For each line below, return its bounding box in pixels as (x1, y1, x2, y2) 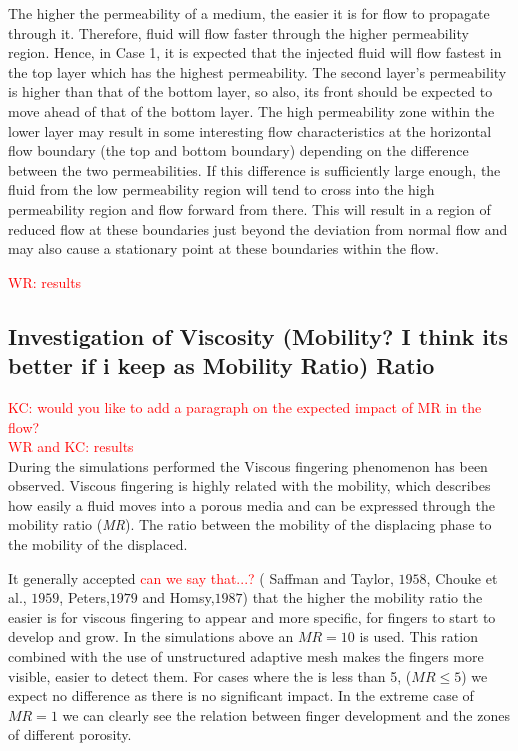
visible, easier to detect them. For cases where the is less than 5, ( (8, 665, 412, 686)
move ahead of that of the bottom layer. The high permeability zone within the (8, 100, 495, 121)
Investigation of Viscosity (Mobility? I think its (8, 320, 508, 351)
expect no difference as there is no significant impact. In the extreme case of (8, 685, 474, 706)
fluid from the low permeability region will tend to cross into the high (8, 179, 435, 200)
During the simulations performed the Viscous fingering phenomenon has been (8, 455, 488, 476)
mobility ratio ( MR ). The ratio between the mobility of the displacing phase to (8, 514, 492, 535)
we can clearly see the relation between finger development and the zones (62, 704, 510, 725)
